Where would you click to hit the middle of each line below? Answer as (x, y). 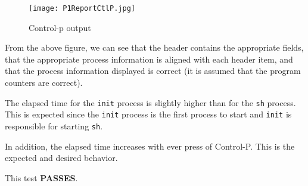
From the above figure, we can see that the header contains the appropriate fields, (154, 47)
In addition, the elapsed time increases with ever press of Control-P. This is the (150, 146)
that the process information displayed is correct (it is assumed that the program (153, 71)
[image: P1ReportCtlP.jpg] (82, 8)
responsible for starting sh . (54, 125)
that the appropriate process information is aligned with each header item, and (149, 59)
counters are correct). (44, 83)
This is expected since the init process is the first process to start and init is (148, 114)
